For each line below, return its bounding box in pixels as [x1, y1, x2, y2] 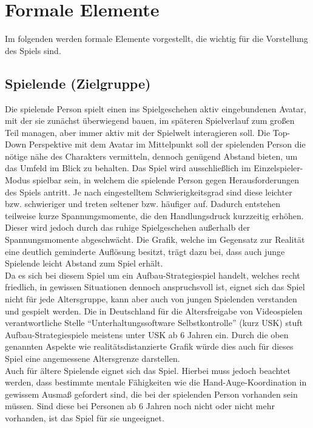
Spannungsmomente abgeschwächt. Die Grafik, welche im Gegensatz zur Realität [5, 233, 305, 246]
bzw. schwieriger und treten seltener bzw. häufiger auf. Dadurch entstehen [5, 197, 281, 210]
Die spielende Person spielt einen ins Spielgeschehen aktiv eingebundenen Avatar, [5, 102, 306, 115]
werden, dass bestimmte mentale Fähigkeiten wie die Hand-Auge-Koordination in [5, 376, 307, 389]
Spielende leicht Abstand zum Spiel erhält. [5, 257, 163, 270]
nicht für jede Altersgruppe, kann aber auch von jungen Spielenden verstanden [5, 293, 297, 305]
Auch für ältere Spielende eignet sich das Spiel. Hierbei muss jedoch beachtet [5, 364, 291, 376]
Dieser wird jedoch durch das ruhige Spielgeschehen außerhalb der [5, 221, 251, 234]
